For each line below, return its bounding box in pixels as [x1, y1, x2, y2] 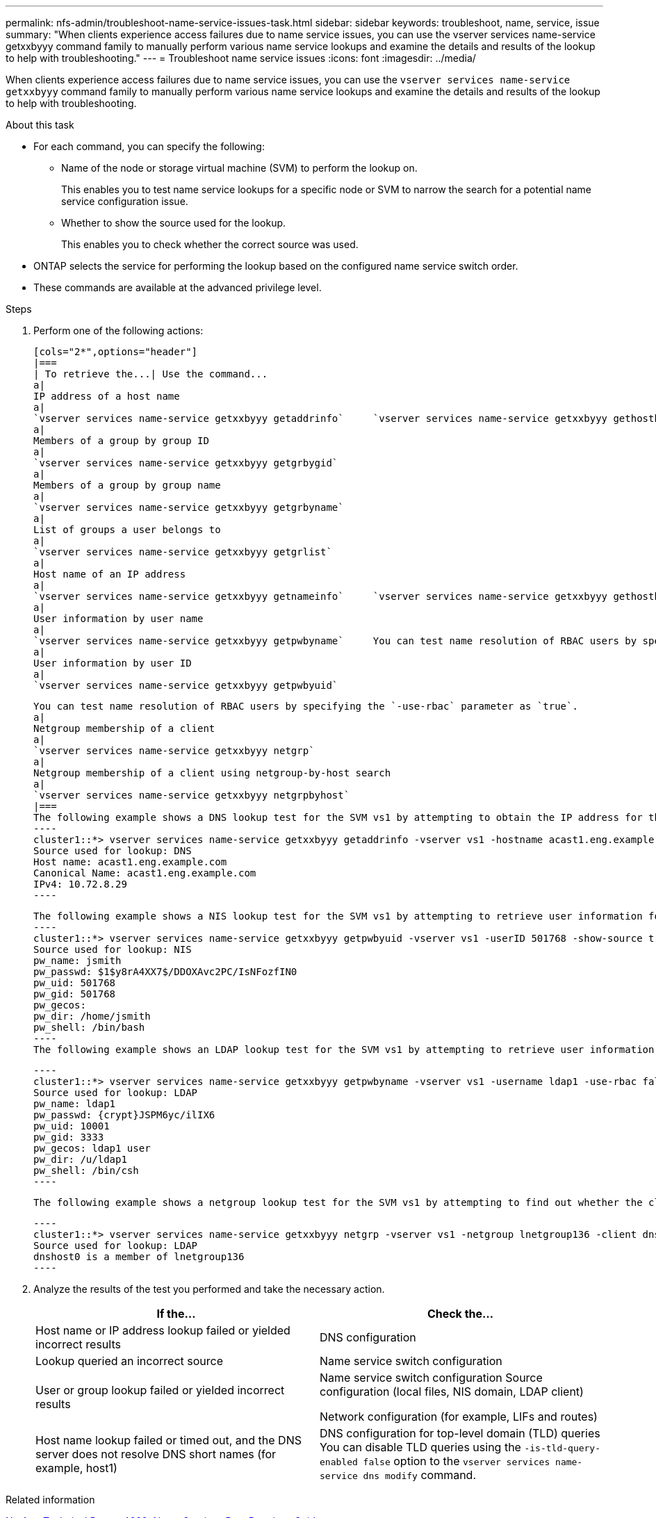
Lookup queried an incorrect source [35, 1354, 223, 1368]
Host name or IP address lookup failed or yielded [35, 1323, 290, 1337]
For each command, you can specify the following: [33, 140, 265, 152]
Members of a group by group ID [33, 435, 209, 446]
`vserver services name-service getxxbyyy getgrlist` [33, 546, 332, 557]
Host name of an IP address [33, 569, 186, 580]
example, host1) [35, 1461, 117, 1475]
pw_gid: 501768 [33, 988, 116, 999]
